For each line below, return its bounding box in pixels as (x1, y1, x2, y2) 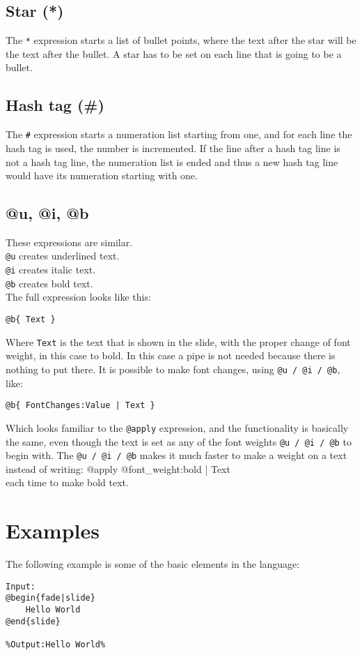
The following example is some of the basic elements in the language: (6, 557, 300, 571)
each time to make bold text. (6, 475, 129, 490)
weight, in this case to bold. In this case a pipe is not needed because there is (6, 348, 336, 363)
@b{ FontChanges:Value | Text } (6, 400, 155, 411)
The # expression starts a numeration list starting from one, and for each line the (6, 127, 352, 142)
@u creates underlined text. (6, 248, 120, 263)
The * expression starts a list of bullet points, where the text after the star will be (6, 33, 356, 47)
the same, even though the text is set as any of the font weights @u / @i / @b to (6, 434, 352, 449)
